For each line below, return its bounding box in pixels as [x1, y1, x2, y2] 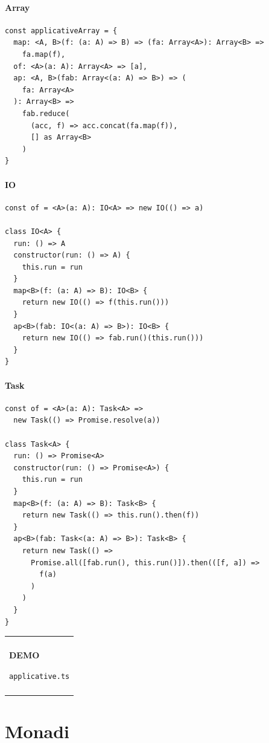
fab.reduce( [22, 109, 70, 118]
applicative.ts [9, 672, 70, 681]
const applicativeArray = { [5, 26, 118, 35]
